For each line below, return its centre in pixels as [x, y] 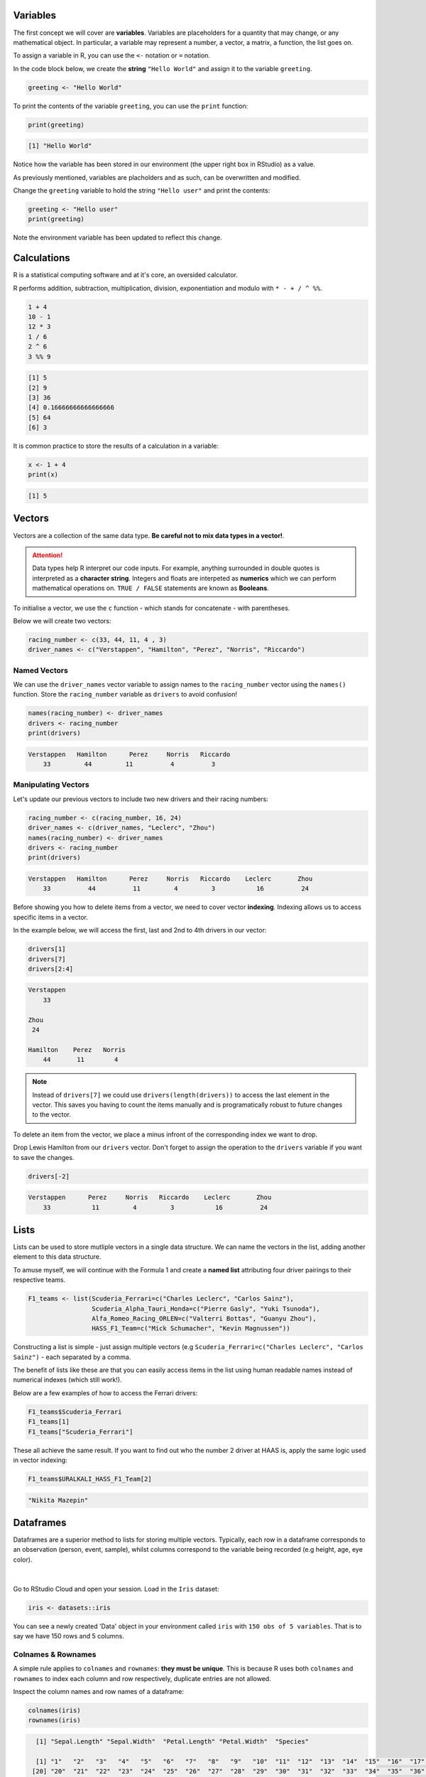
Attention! [48, 555]
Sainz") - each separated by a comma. [72, 1357]
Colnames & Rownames [55, 1654]
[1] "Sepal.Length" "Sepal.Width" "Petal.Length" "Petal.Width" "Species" [172, 1741]
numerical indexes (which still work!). [67, 1380]
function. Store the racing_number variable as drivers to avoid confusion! [125, 694]
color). [23, 1559]
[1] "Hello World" [60, 146]
